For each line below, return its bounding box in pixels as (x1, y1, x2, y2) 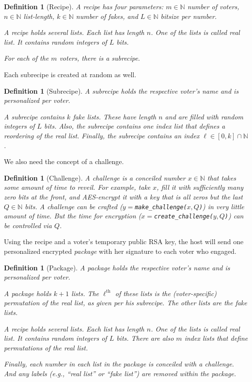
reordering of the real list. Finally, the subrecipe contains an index (4, 130, 200, 140)
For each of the (4, 53, 49, 63)
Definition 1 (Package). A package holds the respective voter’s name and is (4, 262, 230, 272)
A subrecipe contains (4, 111, 65, 121)
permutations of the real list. (4, 342, 88, 352)
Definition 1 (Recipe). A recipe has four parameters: (4, 1, 164, 11)
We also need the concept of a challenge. (4, 156, 124, 166)
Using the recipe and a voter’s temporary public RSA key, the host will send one (4, 236, 244, 247)
